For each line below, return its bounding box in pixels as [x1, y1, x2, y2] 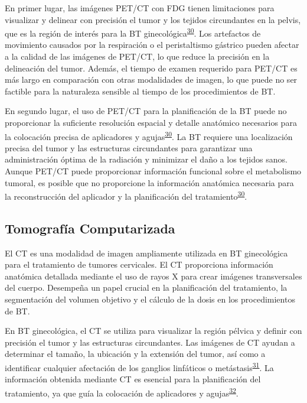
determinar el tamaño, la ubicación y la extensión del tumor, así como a [5, 347, 266, 360]
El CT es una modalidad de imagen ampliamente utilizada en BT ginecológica [5, 246, 288, 259]
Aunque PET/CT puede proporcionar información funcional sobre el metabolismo [5, 165, 302, 177]
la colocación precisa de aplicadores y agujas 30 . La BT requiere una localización [5, 128, 293, 142]
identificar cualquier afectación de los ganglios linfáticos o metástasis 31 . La [5, 360, 274, 373]
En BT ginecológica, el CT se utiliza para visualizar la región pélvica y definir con [5, 324, 302, 337]
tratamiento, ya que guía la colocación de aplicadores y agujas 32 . [5, 385, 239, 399]
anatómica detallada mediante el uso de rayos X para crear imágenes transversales [5, 269, 302, 282]
